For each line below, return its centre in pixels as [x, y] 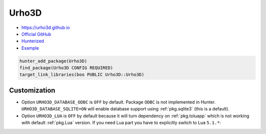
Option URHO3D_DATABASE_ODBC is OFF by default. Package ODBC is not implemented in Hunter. [119, 102]
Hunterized [33, 41]
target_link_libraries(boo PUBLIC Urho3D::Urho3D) [82, 75]
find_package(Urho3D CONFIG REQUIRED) [66, 68]
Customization [32, 90]
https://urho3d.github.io [46, 27]
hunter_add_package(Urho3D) [53, 61]
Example [30, 48]
